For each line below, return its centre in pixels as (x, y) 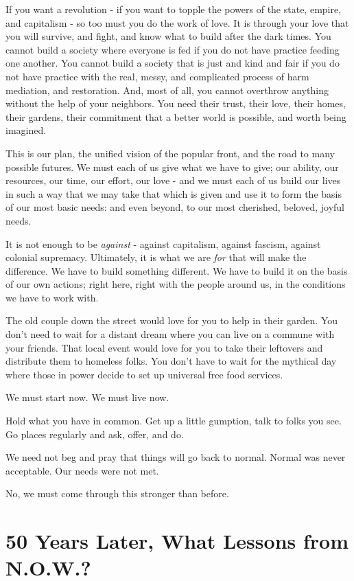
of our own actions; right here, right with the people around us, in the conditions (176, 284)
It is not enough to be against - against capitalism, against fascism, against (163, 243)
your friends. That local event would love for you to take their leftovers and (164, 347)
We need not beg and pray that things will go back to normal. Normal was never (176, 457)
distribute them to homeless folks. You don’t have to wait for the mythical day (171, 361)
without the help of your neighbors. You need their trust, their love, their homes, (176, 103)
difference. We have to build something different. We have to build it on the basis (177, 270)
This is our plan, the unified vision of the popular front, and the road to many (170, 153)
